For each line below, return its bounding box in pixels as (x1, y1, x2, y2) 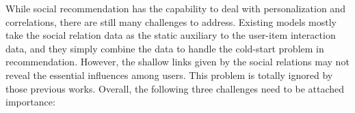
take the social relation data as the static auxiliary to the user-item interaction (5, 28, 336, 42)
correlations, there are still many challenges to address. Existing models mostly (5, 14, 337, 29)
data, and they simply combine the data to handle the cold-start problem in (5, 41, 324, 55)
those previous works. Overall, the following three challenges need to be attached (5, 81, 345, 95)
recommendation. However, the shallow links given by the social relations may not (5, 54, 350, 69)
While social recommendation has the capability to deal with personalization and (5, 1, 345, 15)
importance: (5, 95, 55, 109)
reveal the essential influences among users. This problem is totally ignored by (5, 67, 333, 82)
